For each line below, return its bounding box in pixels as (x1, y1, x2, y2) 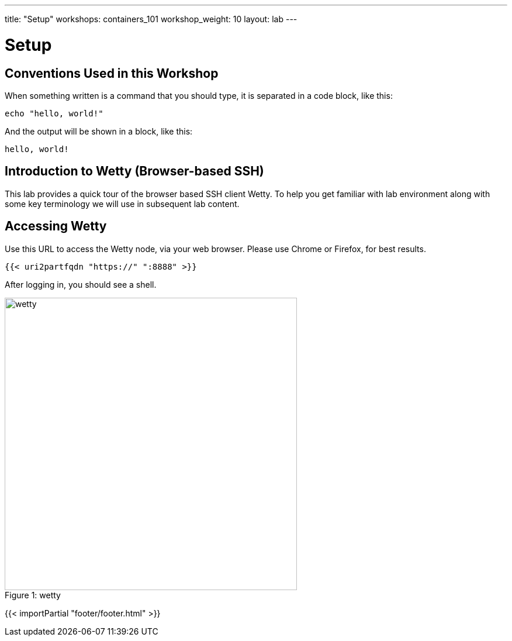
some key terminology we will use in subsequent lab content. (5, 198, 240, 209)
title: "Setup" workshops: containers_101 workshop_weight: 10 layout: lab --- (5, 14, 297, 24)
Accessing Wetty (5, 219, 107, 234)
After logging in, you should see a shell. (5, 279, 157, 290)
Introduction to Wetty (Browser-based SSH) (5, 164, 264, 179)
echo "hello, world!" (5, 108, 103, 118)
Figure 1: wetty (5, 590, 61, 600)
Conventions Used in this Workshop (5, 66, 219, 81)
